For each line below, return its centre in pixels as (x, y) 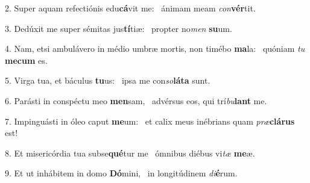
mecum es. (26, 60)
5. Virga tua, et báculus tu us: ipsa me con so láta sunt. (108, 80)
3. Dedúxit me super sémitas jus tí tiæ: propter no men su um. (119, 28)
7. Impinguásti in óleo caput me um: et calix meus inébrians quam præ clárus (150, 121)
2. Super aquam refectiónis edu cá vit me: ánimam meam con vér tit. (130, 8)
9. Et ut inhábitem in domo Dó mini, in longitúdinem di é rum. (121, 173)
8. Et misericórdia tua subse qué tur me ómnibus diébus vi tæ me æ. (130, 153)
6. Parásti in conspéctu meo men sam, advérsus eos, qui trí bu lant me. (136, 100)
